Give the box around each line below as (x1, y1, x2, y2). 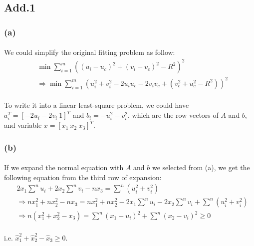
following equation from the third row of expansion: (4, 172, 162, 182)
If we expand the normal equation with (4, 162, 124, 173)
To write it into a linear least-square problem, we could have (4, 100, 189, 110)
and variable (4, 120, 42, 130)
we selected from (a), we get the (152, 162, 250, 173)
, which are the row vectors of (128, 110, 219, 120)
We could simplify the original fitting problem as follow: (4, 47, 175, 57)
